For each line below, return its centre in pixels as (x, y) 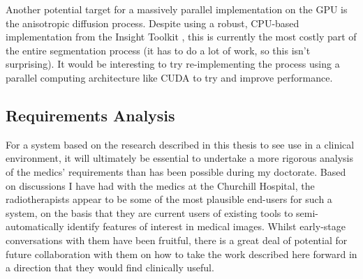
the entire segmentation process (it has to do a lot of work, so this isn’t (158, 50)
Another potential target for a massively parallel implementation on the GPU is (177, 9)
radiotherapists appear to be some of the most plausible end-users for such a (169, 199)
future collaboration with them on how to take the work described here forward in (181, 254)
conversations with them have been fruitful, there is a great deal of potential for (177, 240)
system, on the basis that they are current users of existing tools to (149, 212)
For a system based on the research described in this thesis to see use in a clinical (180, 144)
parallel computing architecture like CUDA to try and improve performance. (169, 77)
